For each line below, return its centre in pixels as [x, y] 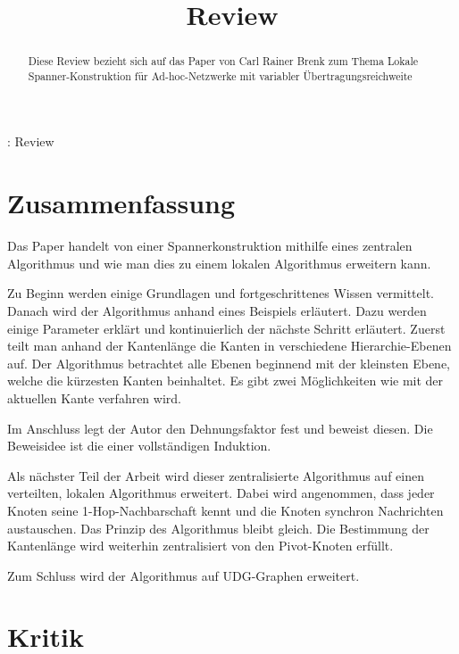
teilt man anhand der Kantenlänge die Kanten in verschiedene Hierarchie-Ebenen [229, 346]
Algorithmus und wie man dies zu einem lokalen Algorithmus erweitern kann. [219, 263]
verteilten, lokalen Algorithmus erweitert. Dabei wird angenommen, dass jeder [221, 493]
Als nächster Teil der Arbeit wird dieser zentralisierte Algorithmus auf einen [216, 475]
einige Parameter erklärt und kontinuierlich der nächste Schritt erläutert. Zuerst [226, 328]
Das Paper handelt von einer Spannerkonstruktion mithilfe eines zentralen [210, 246]
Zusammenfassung [121, 203]
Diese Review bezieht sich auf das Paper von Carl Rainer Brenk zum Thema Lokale [223, 61]
